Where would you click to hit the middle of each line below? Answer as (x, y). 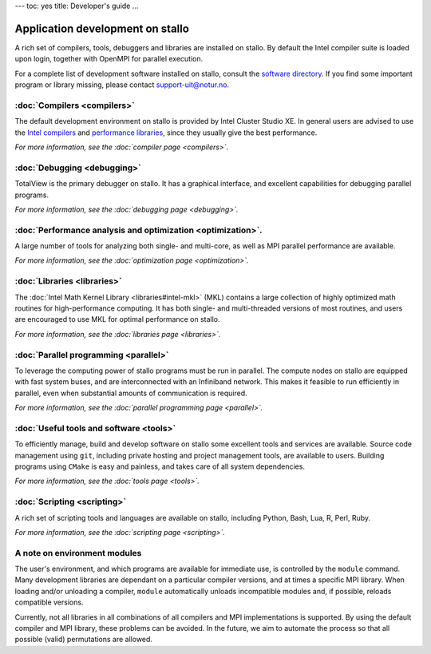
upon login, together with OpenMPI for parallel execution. (109, 59)
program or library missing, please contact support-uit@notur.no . (122, 85)
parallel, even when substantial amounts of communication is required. (131, 393)
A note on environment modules (78, 553)
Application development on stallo (102, 28)
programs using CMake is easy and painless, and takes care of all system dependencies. (160, 466)
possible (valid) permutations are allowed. (84, 640)
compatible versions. (49, 602)
